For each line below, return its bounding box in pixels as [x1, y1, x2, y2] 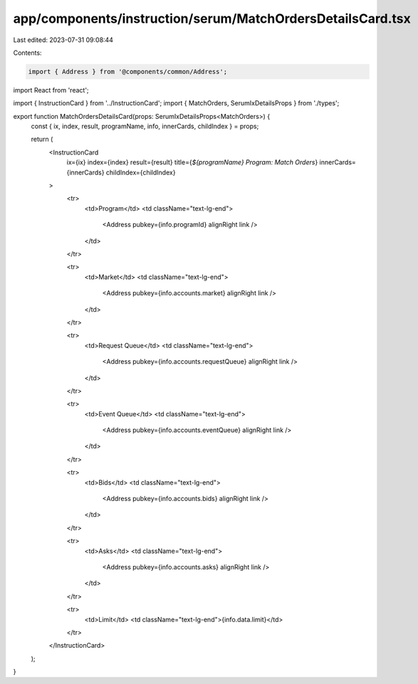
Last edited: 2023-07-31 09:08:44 [13, 36, 114, 44]
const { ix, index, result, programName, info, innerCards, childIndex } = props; [31, 122, 259, 131]
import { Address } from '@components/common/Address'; [28, 68, 228, 75]
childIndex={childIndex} [105, 168, 176, 177]
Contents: [13, 48, 42, 57]
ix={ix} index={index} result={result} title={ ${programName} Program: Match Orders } [66, 158, 318, 167]
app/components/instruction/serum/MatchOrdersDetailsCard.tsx [13, 11, 411, 26]
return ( [31, 135, 53, 144]
